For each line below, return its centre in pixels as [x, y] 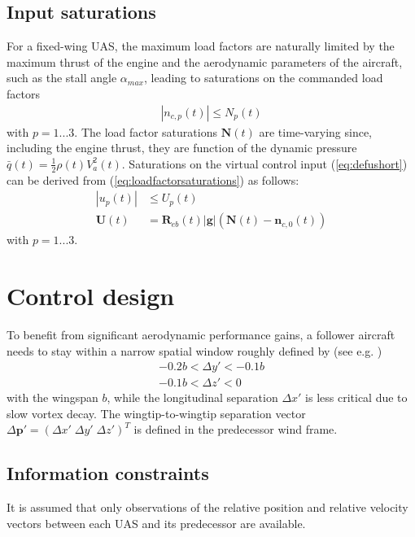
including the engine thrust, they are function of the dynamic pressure [182, 148]
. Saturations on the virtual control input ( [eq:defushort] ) [264, 163]
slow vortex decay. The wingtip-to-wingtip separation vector [156, 413]
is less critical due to [356, 397]
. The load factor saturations [146, 131]
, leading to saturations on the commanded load [263, 78]
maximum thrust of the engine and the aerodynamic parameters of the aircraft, [205, 61]
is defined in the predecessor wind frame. [236, 429]
